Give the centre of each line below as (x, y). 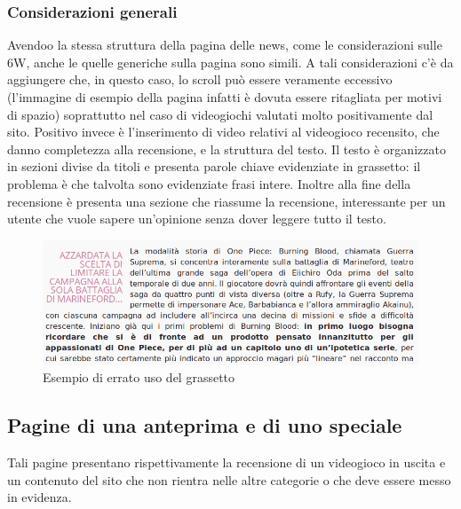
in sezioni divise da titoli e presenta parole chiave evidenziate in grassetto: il (214, 166)
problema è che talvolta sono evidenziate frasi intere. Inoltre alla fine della (209, 183)
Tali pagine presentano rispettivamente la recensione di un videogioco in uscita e (227, 462)
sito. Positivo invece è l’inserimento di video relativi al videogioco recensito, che (223, 132)
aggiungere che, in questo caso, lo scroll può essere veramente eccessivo (200, 79)
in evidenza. (40, 497)
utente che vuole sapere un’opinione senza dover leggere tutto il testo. (197, 219)
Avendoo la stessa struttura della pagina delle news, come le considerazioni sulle (225, 45)
